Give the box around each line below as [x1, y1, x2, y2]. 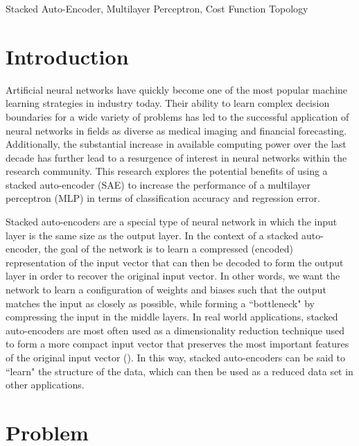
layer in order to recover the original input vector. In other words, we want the [6, 268, 340, 283]
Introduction [6, 42, 129, 70]
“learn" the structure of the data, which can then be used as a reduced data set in [6, 363, 353, 378]
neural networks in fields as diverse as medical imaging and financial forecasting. [6, 123, 347, 137]
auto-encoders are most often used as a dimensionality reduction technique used [6, 323, 345, 337]
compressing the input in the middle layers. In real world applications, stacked [6, 309, 338, 324]
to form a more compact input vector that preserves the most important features [6, 336, 349, 351]
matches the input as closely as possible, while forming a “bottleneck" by [6, 295, 315, 310]
